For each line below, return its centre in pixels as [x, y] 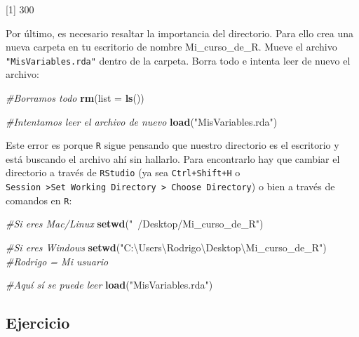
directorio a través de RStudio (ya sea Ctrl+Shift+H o [123, 172]
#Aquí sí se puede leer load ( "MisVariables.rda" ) [109, 285]
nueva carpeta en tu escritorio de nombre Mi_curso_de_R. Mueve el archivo [171, 47]
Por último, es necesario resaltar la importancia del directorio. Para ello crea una [180, 33]
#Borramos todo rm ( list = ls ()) [75, 98]
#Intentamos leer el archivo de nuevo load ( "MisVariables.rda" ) [142, 121]
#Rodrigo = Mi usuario [57, 261]
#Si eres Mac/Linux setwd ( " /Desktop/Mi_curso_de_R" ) [135, 224]
